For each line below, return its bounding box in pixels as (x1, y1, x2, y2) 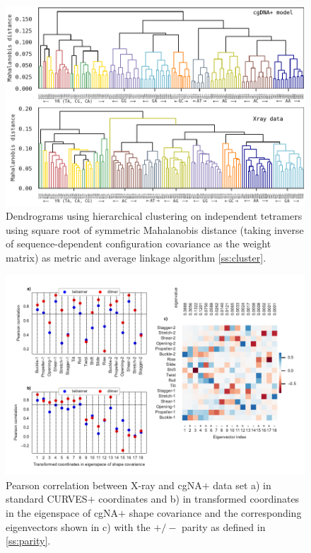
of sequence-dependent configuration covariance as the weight (6, 236, 271, 251)
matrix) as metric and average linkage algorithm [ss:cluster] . (6, 250, 266, 265)
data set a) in (213, 477, 271, 492)
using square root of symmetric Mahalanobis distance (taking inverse (6, 222, 304, 237)
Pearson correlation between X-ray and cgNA (6, 477, 202, 492)
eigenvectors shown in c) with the (6, 519, 151, 534)
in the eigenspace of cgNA (6, 505, 119, 520)
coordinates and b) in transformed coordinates (98, 491, 300, 506)
